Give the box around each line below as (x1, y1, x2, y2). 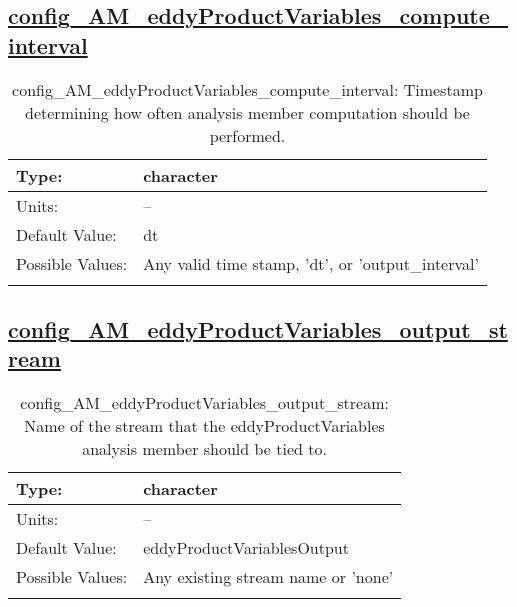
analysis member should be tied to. (82, 437, 327, 461)
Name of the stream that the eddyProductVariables (24, 414, 385, 438)
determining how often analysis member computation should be (25, 100, 470, 124)
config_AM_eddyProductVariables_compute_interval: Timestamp (12, 77, 483, 101)
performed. (209, 123, 286, 147)
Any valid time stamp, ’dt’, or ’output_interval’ (143, 251, 479, 275)
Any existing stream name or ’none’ (143, 565, 394, 589)
